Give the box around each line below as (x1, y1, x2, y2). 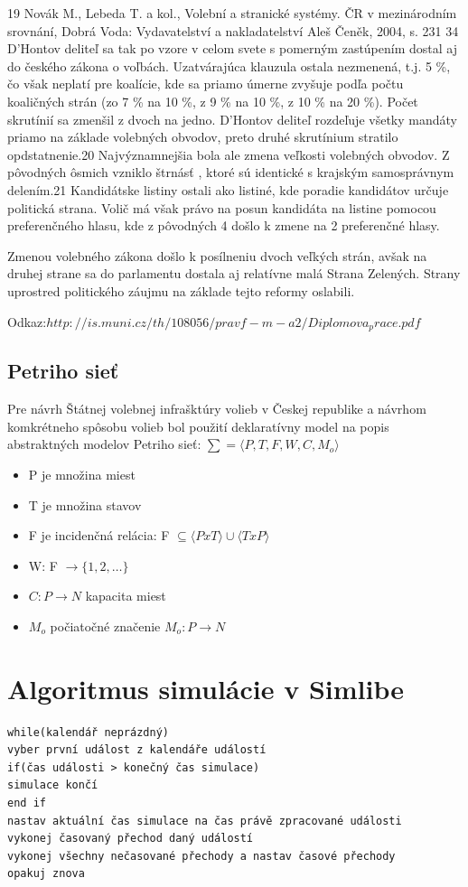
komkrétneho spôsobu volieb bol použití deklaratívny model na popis (7, 416, 389, 435)
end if (7, 797, 46, 809)
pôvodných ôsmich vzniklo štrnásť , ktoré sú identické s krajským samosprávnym (7, 163, 454, 182)
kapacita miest (85, 586, 166, 605)
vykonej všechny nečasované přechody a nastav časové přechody (7, 849, 396, 863)
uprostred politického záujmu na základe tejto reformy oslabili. (7, 281, 355, 300)
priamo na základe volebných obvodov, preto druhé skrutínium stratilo (7, 127, 398, 146)
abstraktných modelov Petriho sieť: (7, 434, 201, 453)
